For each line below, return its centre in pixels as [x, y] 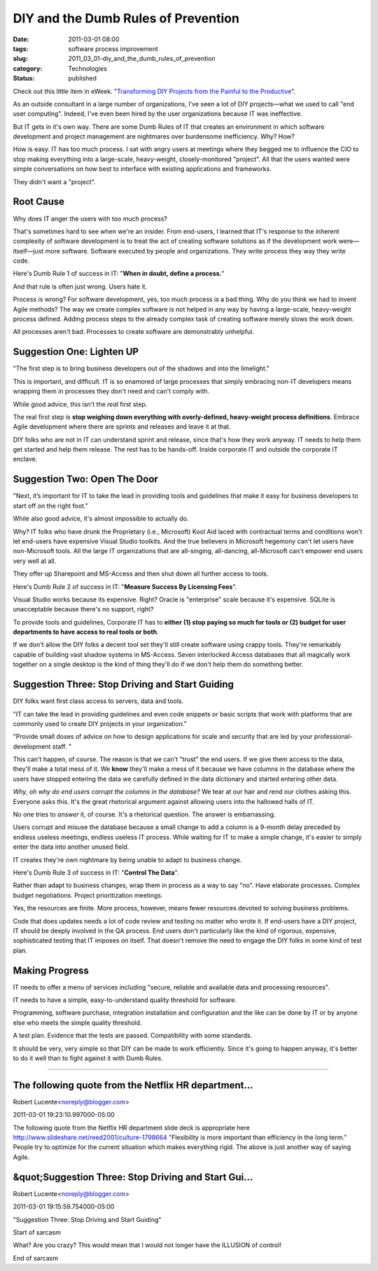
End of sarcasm [36, 1258]
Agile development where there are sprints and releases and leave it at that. [122, 426]
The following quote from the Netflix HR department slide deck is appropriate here [131, 1127]
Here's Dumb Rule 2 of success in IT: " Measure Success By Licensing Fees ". [125, 586]
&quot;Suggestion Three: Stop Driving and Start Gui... [133, 1177]
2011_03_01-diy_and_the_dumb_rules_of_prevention [142, 59]
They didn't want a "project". [54, 181]
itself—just [28, 251]
